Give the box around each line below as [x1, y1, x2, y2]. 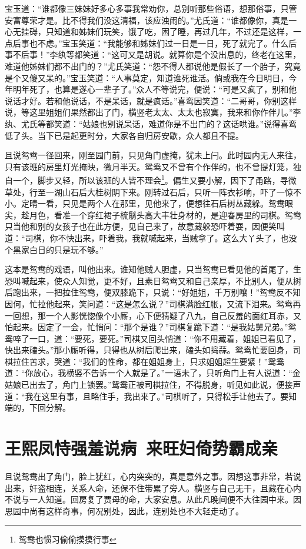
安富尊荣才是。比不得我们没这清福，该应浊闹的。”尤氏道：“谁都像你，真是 [5, 14, 289, 26]
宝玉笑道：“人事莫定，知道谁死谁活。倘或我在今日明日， [70, 71, 289, 84]
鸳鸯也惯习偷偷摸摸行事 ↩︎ [18, 533, 117, 545]
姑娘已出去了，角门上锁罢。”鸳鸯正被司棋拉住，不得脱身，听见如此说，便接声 [5, 378, 301, 391]
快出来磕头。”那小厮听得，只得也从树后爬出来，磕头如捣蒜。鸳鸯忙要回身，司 [5, 344, 301, 356]
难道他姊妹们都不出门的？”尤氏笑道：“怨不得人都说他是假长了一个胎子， [5, 59, 285, 72]
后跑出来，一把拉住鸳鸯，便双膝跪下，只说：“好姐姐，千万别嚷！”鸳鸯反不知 [5, 286, 301, 298]
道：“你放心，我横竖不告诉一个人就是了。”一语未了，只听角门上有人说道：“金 [5, 367, 301, 379]
